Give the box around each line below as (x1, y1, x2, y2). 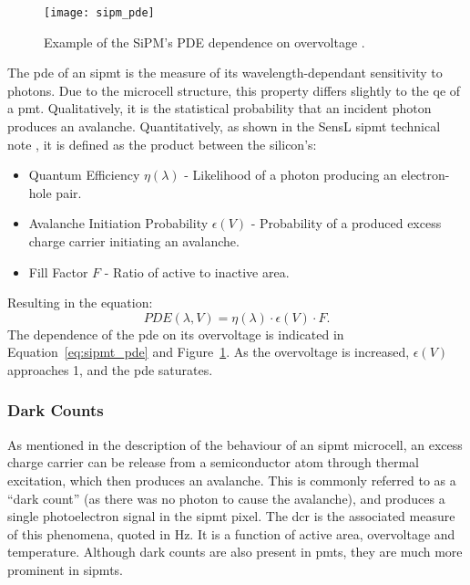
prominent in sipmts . (7, 559, 124, 579)
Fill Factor (28, 262, 88, 281)
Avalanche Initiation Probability (28, 214, 209, 233)
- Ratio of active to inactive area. (104, 262, 290, 281)
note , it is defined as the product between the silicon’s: (7, 134, 317, 153)
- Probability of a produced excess (250, 214, 442, 233)
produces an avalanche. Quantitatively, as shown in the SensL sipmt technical (7, 117, 441, 136)
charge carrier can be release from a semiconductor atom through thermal (7, 453, 419, 472)
